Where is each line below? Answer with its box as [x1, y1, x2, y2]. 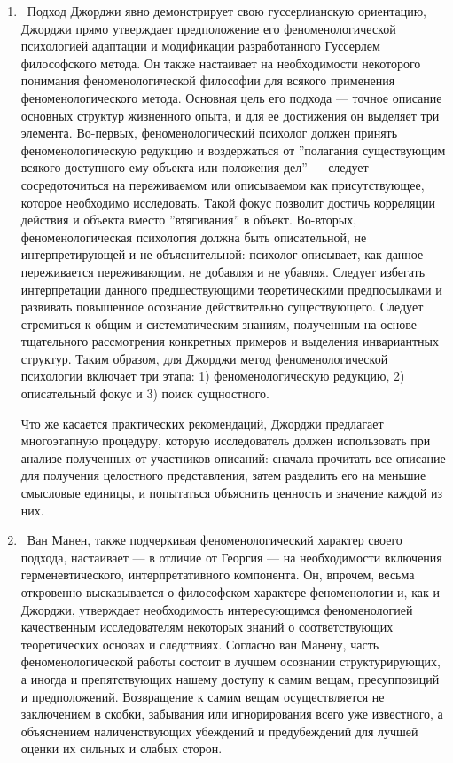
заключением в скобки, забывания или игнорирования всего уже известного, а [20, 704, 443, 723]
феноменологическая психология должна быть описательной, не [20, 227, 367, 246]
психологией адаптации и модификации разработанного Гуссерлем [20, 36, 380, 55]
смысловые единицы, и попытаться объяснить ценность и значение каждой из [20, 484, 442, 502]
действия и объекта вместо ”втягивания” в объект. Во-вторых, [20, 210, 357, 229]
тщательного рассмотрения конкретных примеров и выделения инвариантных [20, 332, 439, 350]
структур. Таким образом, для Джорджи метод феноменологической [20, 349, 388, 367]
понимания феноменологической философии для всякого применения [20, 71, 395, 90]
